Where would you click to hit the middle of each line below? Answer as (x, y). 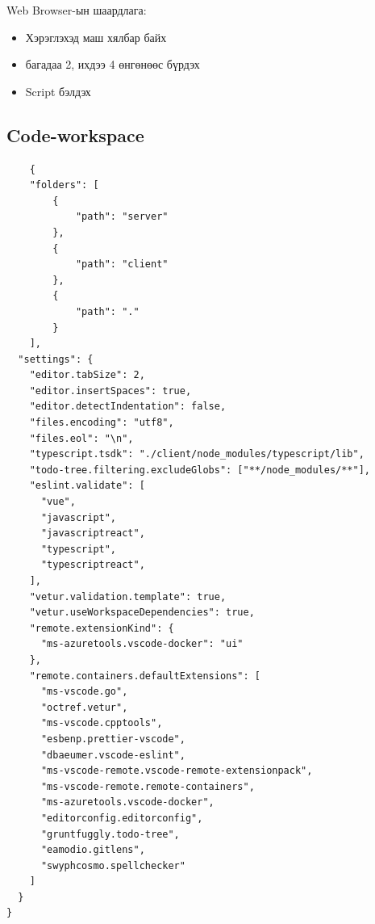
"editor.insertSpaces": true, (110, 391)
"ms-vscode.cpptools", (102, 723)
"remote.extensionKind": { (102, 628)
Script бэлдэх (58, 91)
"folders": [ (64, 185)
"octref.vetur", (84, 707)
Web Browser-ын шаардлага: (77, 10)
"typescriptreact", (93, 565)
